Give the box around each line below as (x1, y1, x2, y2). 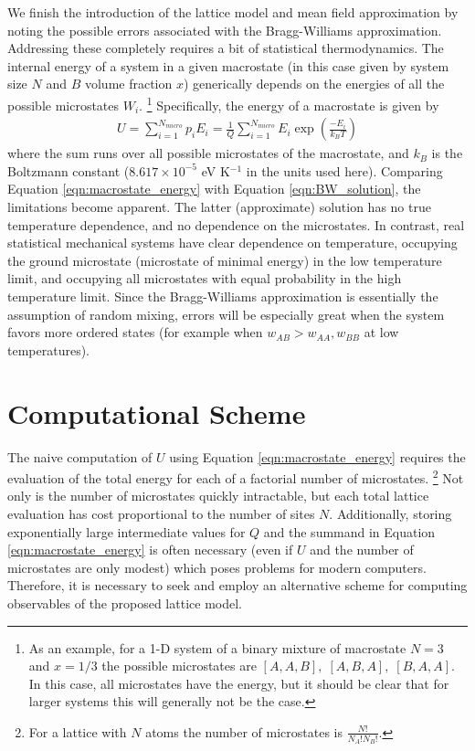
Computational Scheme (7, 394, 306, 431)
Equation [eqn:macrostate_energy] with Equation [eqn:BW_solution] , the (7, 179, 421, 198)
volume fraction (84, 74, 173, 93)
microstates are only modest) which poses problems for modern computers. (7, 557, 427, 576)
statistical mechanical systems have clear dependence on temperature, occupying (7, 233, 458, 252)
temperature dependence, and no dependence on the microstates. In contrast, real (7, 215, 465, 234)
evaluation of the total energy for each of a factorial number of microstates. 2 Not (7, 466, 464, 487)
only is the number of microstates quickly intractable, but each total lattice (7, 486, 429, 505)
